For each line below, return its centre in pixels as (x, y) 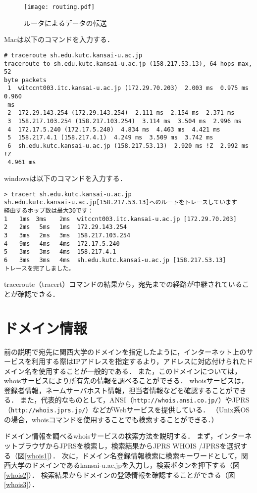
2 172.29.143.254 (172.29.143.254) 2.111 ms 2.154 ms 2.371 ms (121, 113)
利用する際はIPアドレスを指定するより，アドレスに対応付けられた (139, 361)
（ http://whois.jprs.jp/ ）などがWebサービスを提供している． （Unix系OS (127, 410)
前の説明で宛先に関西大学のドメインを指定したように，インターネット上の (125, 351)
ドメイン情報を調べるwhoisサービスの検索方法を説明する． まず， (111, 436)
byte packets (25, 80)
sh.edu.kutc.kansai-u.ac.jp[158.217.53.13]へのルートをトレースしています (121, 202)
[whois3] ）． (22, 484)
